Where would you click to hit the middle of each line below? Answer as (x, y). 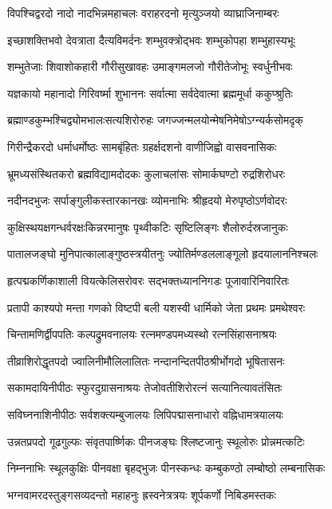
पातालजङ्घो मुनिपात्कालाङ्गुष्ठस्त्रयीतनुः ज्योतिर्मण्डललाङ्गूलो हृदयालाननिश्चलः (163, 254)
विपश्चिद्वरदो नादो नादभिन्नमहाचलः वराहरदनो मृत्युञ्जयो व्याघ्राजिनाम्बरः (143, 13)
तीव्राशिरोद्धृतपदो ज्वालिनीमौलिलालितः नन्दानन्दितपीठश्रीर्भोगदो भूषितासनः (146, 360)
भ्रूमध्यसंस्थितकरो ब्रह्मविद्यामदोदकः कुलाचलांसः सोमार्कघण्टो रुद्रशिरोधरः (146, 173)
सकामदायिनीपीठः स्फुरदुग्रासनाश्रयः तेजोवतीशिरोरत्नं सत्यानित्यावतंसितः (145, 388)
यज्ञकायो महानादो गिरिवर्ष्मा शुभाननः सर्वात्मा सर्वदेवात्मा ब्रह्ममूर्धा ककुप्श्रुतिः (150, 93)
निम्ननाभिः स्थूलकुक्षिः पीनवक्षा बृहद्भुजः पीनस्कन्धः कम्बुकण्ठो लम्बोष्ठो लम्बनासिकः (166, 468)
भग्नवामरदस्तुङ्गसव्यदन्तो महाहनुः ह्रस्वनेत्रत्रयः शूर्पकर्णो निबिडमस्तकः (142, 494)
